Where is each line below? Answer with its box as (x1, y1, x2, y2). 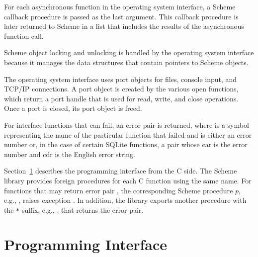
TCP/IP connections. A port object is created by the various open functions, (4, 84, 239, 94)
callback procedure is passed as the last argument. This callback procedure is (4, 11, 239, 21)
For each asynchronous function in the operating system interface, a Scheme (4, 1, 236, 11)
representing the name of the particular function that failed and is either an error (4, 129, 252, 140)
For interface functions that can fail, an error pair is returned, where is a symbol (4, 119, 249, 130)
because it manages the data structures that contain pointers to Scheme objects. (4, 57, 249, 67)
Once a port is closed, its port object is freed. (4, 103, 142, 113)
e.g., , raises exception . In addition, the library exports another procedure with (4, 195, 247, 205)
